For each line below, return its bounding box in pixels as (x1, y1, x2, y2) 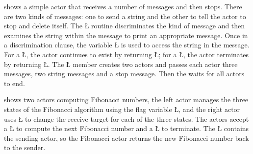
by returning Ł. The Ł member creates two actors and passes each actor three (4, 59, 238, 69)
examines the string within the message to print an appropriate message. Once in (4, 30, 248, 40)
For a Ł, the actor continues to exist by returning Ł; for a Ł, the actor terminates (4, 49, 249, 59)
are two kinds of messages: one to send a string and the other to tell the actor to (4, 11, 246, 21)
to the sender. (4, 142, 46, 153)
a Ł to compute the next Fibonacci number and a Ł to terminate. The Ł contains (4, 123, 249, 133)
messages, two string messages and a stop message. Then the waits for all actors (4, 68, 245, 79)
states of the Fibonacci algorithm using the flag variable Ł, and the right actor (4, 104, 240, 114)
